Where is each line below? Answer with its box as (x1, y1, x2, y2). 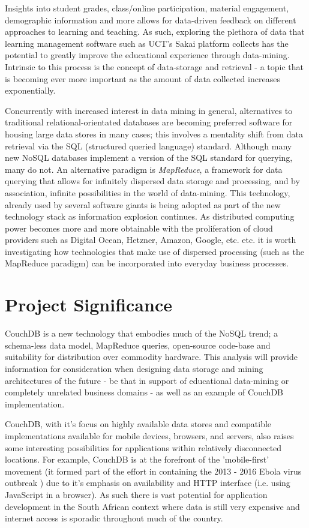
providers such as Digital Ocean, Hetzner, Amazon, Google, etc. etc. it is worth (5, 233, 296, 246)
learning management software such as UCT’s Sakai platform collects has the (5, 37, 289, 49)
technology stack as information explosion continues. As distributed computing (5, 210, 295, 223)
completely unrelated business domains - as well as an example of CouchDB (5, 386, 284, 398)
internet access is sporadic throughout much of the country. (5, 512, 223, 524)
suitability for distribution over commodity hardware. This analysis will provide (5, 350, 298, 363)
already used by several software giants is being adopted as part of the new (5, 198, 281, 211)
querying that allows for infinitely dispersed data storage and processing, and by (5, 175, 300, 187)
